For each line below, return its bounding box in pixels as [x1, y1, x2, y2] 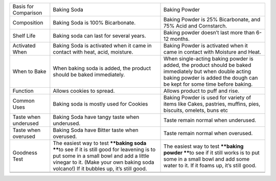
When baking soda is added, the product [53, 65, 151, 71]
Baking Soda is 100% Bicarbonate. [53, 19, 136, 26]
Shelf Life [12, 32, 36, 39]
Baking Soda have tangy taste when [53, 114, 140, 120]
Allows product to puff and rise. [164, 87, 240, 94]
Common [12, 97, 35, 104]
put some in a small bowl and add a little [53, 152, 149, 159]
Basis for [12, 3, 34, 10]
